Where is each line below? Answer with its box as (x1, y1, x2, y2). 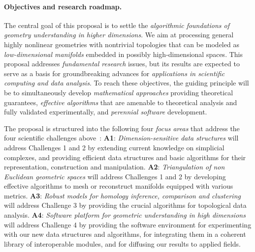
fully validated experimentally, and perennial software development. (4, 107, 207, 117)
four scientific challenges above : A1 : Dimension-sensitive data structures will (4, 133, 239, 143)
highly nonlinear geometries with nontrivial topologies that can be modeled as (4, 39, 239, 49)
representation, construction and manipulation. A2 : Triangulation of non (4, 162, 225, 172)
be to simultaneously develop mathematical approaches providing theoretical (4, 87, 233, 97)
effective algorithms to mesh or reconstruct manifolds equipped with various (4, 181, 233, 191)
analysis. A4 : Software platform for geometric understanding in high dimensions (4, 210, 246, 220)
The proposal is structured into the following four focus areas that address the (4, 123, 240, 133)
